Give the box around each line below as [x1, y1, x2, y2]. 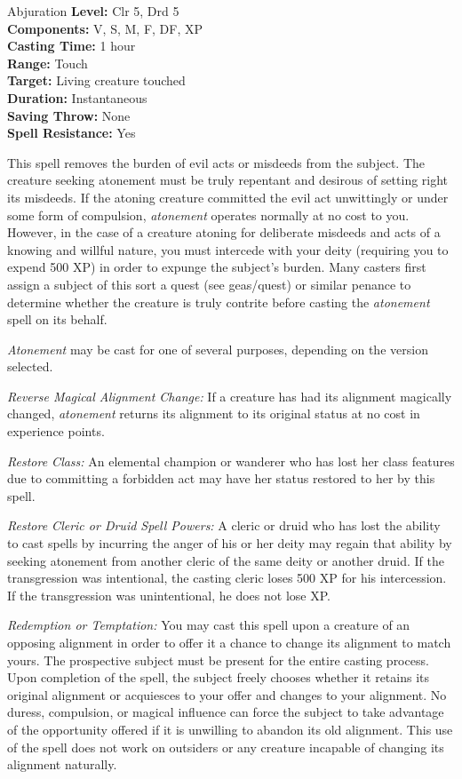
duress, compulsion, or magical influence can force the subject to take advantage [7, 703, 444, 721]
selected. [7, 357, 53, 376]
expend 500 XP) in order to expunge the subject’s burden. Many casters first [7, 258, 426, 276]
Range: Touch [7, 53, 88, 72]
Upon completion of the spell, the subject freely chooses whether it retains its [7, 668, 430, 687]
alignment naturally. [7, 755, 117, 774]
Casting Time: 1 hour [7, 36, 136, 55]
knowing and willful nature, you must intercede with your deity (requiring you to [7, 240, 449, 258]
